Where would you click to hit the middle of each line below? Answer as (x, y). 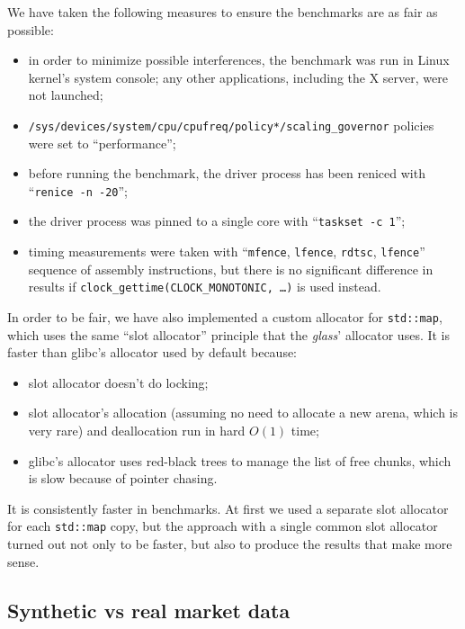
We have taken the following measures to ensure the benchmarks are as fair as (223, 12)
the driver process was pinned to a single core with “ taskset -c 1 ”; (217, 221)
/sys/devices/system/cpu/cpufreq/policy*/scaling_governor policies (231, 125)
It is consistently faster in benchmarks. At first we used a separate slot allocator (228, 508)
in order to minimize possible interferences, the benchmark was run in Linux (239, 60)
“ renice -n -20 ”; (78, 190)
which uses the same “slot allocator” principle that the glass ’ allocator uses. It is (229, 334)
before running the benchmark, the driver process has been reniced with (227, 173)
